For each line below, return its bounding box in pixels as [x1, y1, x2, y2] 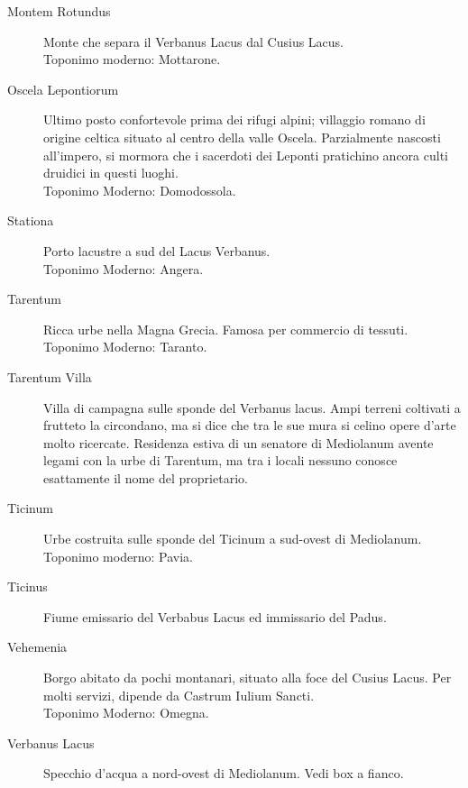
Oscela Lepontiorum [7, 79, 119, 98]
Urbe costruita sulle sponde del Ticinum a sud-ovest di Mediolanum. [43, 529, 422, 548]
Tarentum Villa [7, 367, 92, 386]
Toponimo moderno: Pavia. [43, 546, 193, 565]
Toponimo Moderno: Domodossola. [43, 180, 236, 199]
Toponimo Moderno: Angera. [43, 259, 204, 278]
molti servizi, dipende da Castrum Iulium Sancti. [43, 685, 315, 704]
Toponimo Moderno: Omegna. [43, 703, 209, 722]
